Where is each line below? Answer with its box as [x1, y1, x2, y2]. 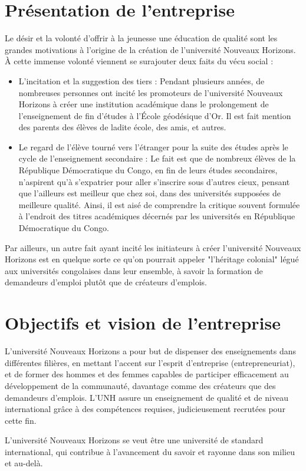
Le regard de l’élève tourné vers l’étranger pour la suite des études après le [18, 140, 288, 153]
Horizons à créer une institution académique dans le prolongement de [18, 98, 269, 110]
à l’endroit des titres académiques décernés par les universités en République [18, 210, 295, 222]
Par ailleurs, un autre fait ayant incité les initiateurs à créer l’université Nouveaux [5, 241, 301, 253]
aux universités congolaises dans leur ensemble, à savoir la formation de [5, 264, 263, 276]
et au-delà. [5, 457, 43, 469]
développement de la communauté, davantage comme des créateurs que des [5, 379, 276, 391]
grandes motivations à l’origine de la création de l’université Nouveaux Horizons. [5, 43, 296, 55]
